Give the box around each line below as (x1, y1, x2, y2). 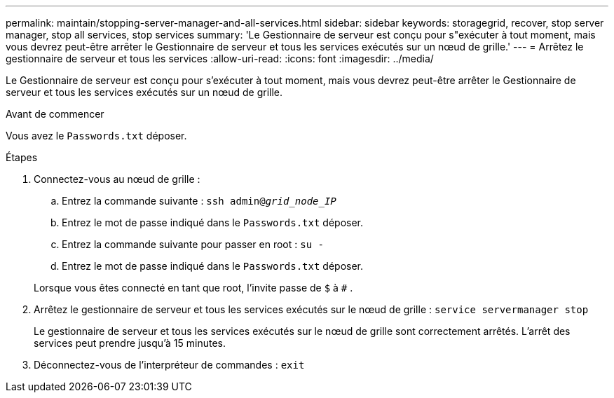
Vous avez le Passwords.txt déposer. (6, 130, 187, 142)
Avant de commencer (6, 108, 104, 120)
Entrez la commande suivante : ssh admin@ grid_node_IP (62, 195, 336, 207)
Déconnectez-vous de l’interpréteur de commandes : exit (34, 359, 305, 371)
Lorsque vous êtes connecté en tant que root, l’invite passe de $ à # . (34, 282, 353, 294)
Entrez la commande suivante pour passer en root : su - (62, 238, 324, 250)
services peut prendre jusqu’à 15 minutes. (34, 337, 226, 349)
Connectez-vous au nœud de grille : (34, 173, 200, 185)
